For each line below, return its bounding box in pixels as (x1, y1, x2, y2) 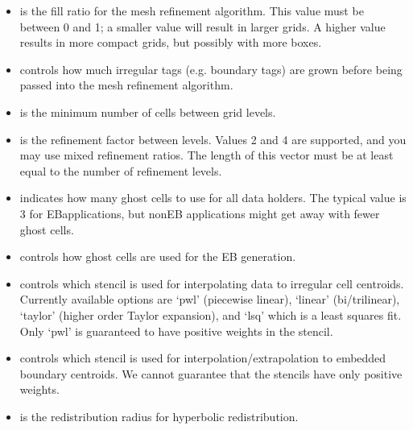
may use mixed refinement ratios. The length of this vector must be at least (19, 147, 394, 163)
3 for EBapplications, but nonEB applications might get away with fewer (19, 205, 380, 221)
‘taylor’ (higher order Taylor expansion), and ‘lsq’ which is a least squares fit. (19, 306, 402, 323)
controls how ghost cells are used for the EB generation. (19, 248, 296, 265)
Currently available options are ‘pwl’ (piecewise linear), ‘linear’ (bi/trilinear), (19, 291, 400, 308)
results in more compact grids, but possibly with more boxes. (19, 34, 322, 51)
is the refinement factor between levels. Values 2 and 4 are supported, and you (19, 130, 407, 147)
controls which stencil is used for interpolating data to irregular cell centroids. (19, 275, 404, 291)
